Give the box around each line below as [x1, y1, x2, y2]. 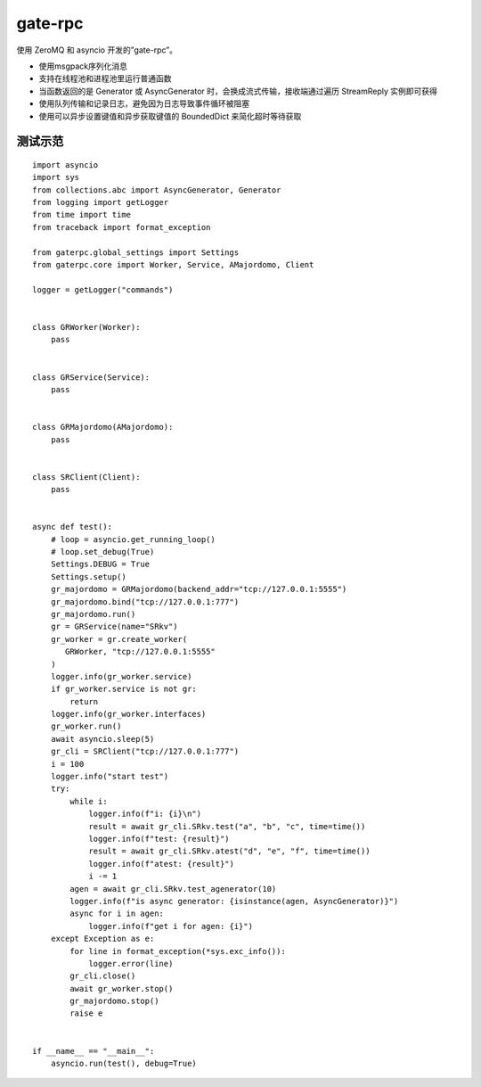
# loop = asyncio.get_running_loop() [50, 534, 216, 544]
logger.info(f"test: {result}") [88, 834, 231, 844]
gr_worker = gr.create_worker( [50, 634, 188, 644]
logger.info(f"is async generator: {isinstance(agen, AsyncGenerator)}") [69, 896, 399, 906]
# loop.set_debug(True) [50, 547, 155, 557]
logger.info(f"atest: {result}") [88, 859, 235, 869]
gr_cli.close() [69, 971, 136, 981]
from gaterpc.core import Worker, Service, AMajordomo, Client [32, 259, 314, 270]
